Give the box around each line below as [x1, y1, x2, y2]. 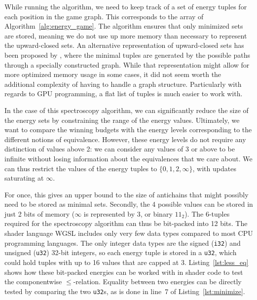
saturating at [4, 173, 44, 183]
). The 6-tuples [184, 208, 230, 219]
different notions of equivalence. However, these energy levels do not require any [4, 134, 246, 144]
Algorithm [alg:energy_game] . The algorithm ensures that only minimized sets [4, 21, 243, 31]
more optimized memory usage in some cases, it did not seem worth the [4, 69, 221, 79]
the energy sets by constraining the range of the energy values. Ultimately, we [4, 114, 240, 125]
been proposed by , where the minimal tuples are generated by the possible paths [4, 49, 250, 60]
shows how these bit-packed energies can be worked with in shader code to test [4, 266, 243, 277]
